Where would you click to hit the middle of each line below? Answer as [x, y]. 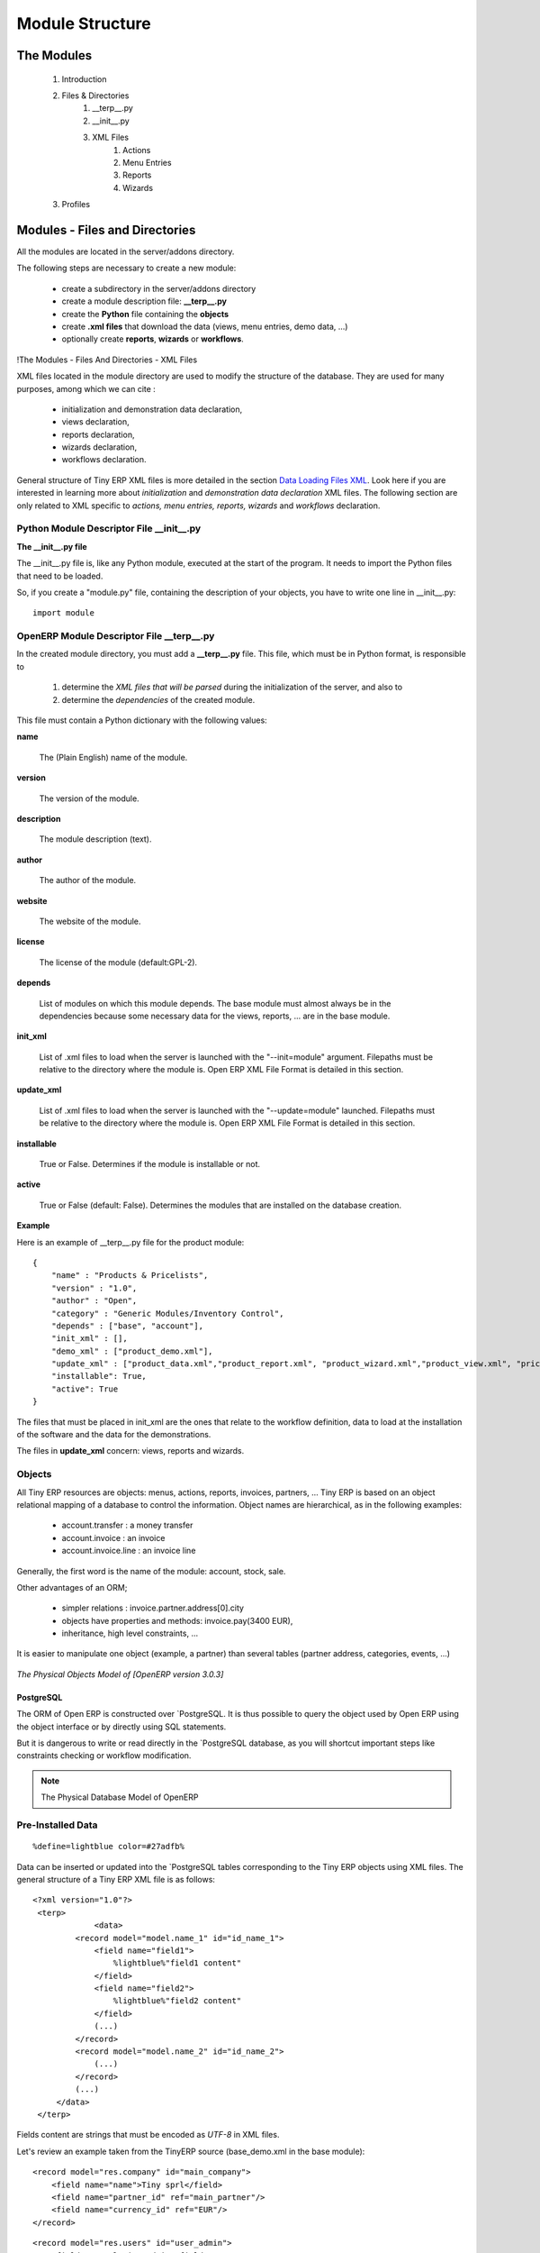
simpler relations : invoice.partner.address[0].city [153, 1608]
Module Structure [84, 23]
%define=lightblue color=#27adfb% [108, 1847]
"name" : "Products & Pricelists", [130, 1276]
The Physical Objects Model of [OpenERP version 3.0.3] [120, 1674]
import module [63, 613]
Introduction [84, 79]
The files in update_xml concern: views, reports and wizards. [130, 1451]
